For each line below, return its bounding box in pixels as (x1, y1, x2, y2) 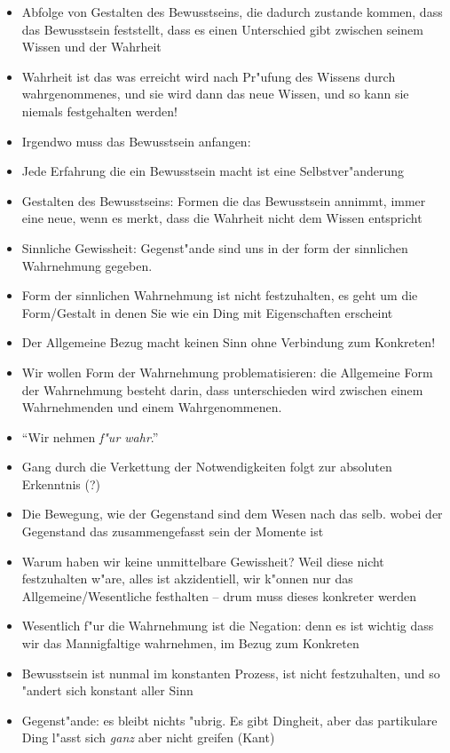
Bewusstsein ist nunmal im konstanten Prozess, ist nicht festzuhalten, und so (21, 663, 440, 682)
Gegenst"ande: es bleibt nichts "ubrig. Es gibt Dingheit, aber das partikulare (21, 710, 438, 729)
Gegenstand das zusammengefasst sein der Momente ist (21, 522, 324, 541)
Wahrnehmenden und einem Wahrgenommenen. (21, 398, 282, 416)
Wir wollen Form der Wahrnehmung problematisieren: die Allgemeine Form (21, 362, 433, 381)
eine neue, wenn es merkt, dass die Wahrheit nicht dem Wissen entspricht (21, 209, 422, 227)
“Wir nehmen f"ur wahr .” (21, 427, 159, 446)
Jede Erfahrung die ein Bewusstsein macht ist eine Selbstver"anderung (21, 162, 405, 180)
